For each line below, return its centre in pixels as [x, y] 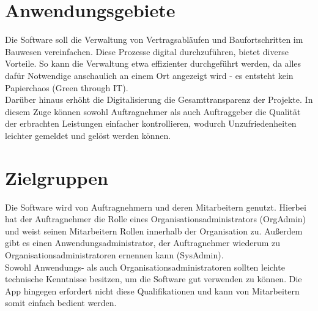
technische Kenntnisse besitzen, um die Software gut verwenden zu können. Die [153, 279]
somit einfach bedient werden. [61, 303]
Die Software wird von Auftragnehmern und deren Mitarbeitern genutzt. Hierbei [156, 207]
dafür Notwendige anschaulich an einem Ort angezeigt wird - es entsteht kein [149, 75]
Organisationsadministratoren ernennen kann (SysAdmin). [114, 254]
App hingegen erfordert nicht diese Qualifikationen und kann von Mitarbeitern [152, 290]
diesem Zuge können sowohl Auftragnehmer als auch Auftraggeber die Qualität [153, 111]
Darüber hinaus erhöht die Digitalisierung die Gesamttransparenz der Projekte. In [159, 99]
